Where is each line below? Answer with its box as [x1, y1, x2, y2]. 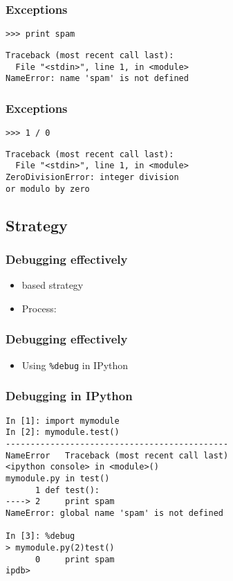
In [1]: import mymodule [6, 415, 120, 426]
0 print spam [35, 554, 115, 564]
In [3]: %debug [6, 531, 75, 542]
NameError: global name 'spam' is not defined [6, 508, 223, 518]
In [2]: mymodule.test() [6, 427, 120, 438]
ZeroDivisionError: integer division [6, 172, 179, 183]
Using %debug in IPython [21, 357, 129, 372]
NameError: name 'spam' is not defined [6, 73, 189, 84]
